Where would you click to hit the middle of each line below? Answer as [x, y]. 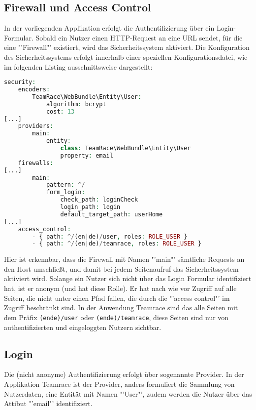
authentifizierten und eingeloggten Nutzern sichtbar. [83, 327]
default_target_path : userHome [112, 214]
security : [20, 82]
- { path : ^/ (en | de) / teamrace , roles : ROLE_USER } [117, 244]
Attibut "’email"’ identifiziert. [48, 403]
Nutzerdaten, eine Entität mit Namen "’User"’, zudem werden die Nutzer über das [128, 393]
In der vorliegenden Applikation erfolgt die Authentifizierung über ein [109, 28]
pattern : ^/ [65, 185]
